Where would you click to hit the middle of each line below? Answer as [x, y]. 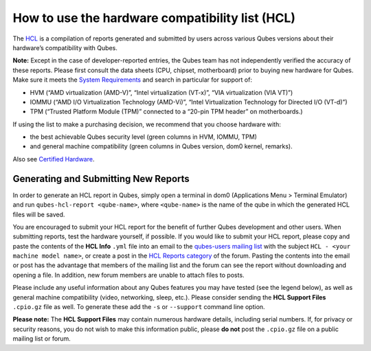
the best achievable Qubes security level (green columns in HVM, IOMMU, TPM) [144, 137]
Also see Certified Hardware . [54, 159]
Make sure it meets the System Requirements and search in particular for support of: [132, 80]
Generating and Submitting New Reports [101, 179]
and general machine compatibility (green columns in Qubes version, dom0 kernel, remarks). [161, 146]
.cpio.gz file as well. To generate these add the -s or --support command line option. [139, 307]
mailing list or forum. [42, 339]
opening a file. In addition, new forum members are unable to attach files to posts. [128, 275]
